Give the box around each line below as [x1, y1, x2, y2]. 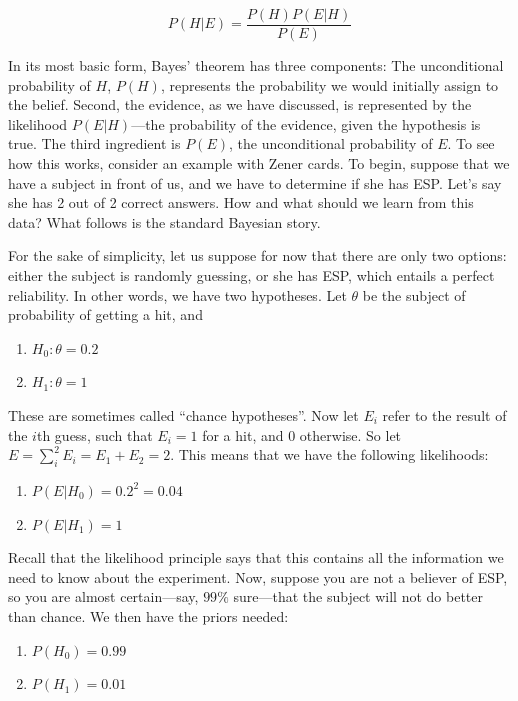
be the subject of [362, 284, 466, 305]
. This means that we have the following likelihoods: [170, 444, 489, 465]
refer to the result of [382, 404, 507, 425]
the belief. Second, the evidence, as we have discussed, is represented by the [8, 94, 472, 115]
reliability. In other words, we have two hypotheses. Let [8, 284, 347, 305]
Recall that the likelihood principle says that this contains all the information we [8, 547, 504, 568]
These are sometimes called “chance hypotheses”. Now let [8, 404, 359, 425]
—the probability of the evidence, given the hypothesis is [131, 113, 481, 134]
